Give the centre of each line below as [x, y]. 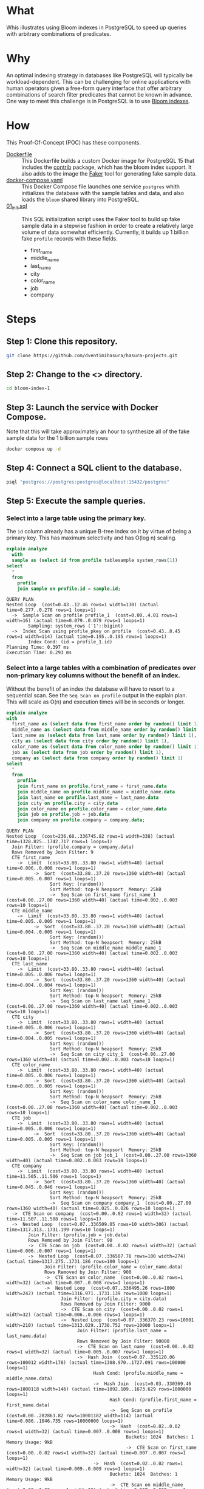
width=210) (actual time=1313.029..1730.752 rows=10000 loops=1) [90, 1326]
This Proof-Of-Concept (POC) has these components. [74, 142]
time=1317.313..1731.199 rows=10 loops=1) [61, 1230]
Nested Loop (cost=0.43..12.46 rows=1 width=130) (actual [83, 605]
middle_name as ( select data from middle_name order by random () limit [104, 730]
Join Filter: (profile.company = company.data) [73, 847]
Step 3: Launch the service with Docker [83, 407]
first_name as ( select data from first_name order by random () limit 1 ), [107, 724]
